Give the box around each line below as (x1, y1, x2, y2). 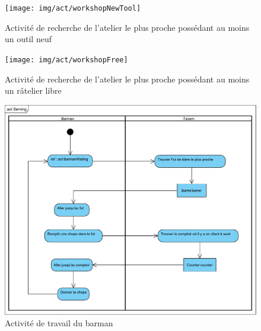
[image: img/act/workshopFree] (5, 55, 128, 64)
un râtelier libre (5, 84, 62, 97)
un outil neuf (5, 33, 52, 45)
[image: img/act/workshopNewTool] (5, 4, 141, 12)
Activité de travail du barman (5, 317, 113, 329)
